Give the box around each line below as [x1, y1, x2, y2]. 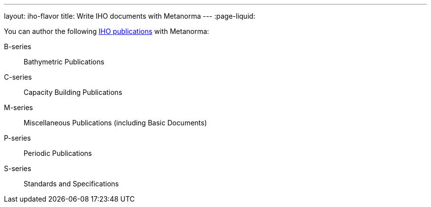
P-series [4, 134, 31, 142]
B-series [4, 42, 31, 51]
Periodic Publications [24, 149, 92, 157]
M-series [4, 103, 33, 112]
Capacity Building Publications [24, 88, 123, 96]
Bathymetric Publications [24, 58, 104, 66]
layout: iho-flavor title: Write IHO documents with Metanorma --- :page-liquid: [4, 12, 255, 20]
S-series [4, 164, 31, 173]
